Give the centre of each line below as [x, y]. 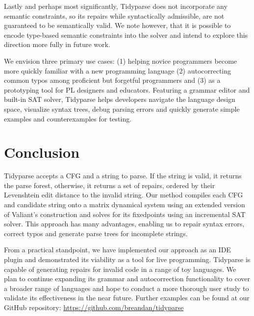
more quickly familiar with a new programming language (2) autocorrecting [118, 70]
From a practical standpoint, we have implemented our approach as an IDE [117, 250]
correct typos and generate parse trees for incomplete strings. [96, 233]
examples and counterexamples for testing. [68, 118]
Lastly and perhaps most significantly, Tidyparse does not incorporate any [116, 6]
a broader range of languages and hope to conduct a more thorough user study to [127, 288]
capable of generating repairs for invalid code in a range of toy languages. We [120, 269]
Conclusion [42, 152]
